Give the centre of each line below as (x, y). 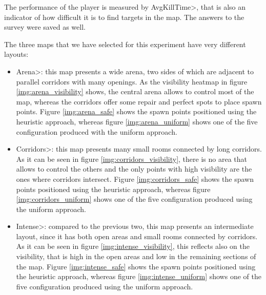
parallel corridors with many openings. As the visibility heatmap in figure (132, 81)
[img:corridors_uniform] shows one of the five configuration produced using (134, 199)
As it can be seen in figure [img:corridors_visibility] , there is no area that (131, 159)
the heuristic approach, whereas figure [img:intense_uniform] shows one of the (139, 276)
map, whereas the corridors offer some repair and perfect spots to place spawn (139, 101)
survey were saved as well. (45, 27)
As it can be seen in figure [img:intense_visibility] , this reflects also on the (133, 246)
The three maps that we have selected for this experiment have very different (125, 44)
